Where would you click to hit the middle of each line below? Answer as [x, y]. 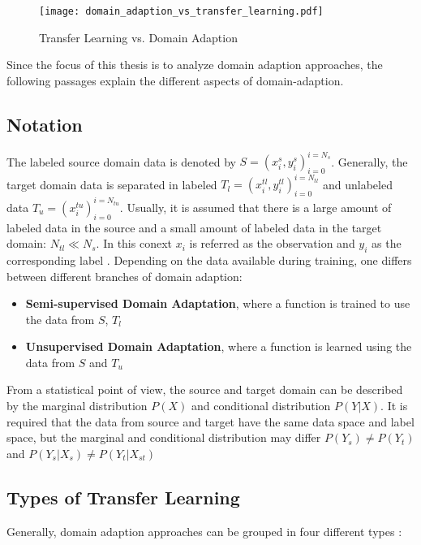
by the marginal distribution [77, 406]
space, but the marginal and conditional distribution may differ [164, 437]
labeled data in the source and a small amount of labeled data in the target [194, 227]
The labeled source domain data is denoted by [121, 161]
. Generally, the [369, 161]
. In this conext [134, 243]
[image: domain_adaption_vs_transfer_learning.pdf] [181, 11]
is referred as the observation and [272, 243]
